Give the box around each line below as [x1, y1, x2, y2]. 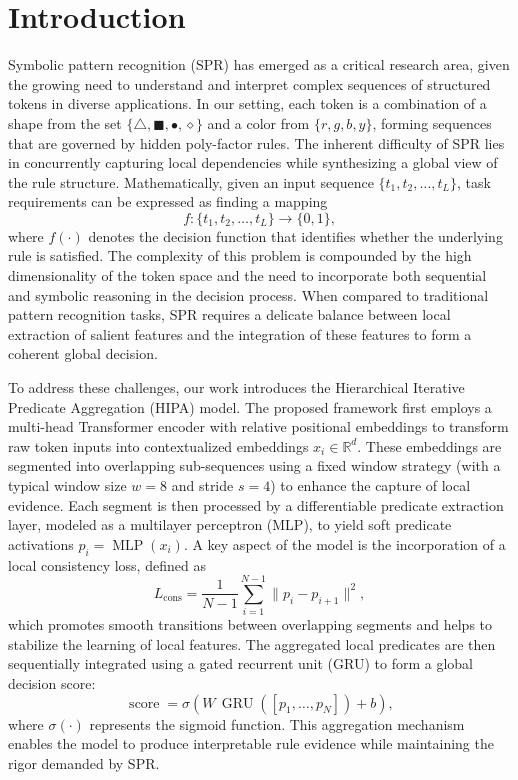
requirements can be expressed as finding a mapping [8, 191, 328, 212]
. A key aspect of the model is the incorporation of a [183, 533, 506, 554]
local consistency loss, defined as [8, 554, 206, 575]
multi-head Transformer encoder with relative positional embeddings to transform [8, 416, 509, 437]
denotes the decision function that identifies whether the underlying [88, 225, 503, 246]
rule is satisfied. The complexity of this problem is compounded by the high [8, 245, 472, 266]
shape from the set [8, 112, 122, 133]
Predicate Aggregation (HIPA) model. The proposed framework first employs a [8, 396, 492, 417]
